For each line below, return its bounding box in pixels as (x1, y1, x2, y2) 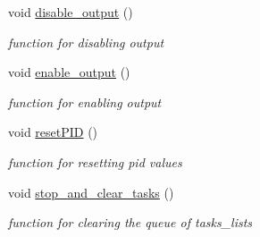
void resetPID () (8, 123, 98, 141)
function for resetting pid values (8, 152, 182, 171)
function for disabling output (8, 32, 164, 51)
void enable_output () (8, 63, 130, 81)
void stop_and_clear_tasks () (8, 182, 174, 201)
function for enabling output (8, 92, 162, 111)
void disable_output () (8, 3, 133, 21)
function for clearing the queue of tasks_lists (8, 213, 253, 232)
